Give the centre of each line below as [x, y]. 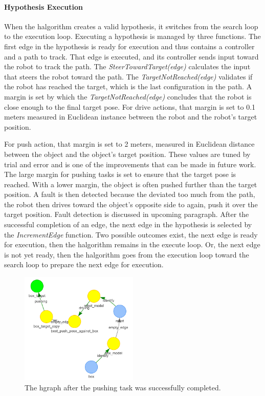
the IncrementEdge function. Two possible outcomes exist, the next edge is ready [131, 234]
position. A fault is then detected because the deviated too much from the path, [130, 194]
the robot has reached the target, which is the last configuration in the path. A [128, 86]
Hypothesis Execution [43, 6]
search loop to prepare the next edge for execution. [84, 264]
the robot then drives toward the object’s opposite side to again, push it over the [131, 204]
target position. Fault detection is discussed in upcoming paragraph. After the [127, 214]
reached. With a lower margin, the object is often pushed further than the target [131, 184]
